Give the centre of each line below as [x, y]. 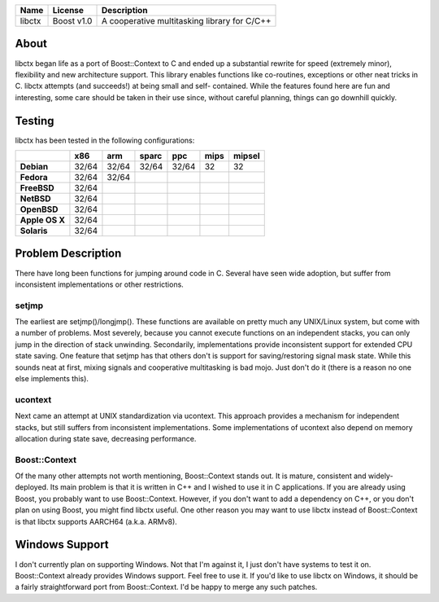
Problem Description [68, 254]
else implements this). [52, 378]
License [68, 10]
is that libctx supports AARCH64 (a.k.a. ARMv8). [96, 521]
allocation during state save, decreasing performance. [106, 438]
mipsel [246, 156]
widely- [380, 476]
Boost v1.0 [72, 21]
